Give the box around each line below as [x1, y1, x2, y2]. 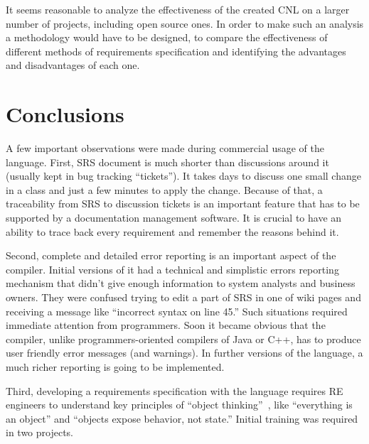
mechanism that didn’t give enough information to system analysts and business [6, 276, 355, 291]
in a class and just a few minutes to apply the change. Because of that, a [6, 182, 323, 197]
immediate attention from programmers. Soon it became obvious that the [6, 318, 326, 332]
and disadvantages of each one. [6, 58, 140, 72]
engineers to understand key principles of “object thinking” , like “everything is [6, 397, 353, 412]
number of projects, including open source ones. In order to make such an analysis [6, 16, 364, 31]
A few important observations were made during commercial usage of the [6, 141, 324, 156]
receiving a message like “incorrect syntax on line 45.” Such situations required [6, 303, 348, 318]
